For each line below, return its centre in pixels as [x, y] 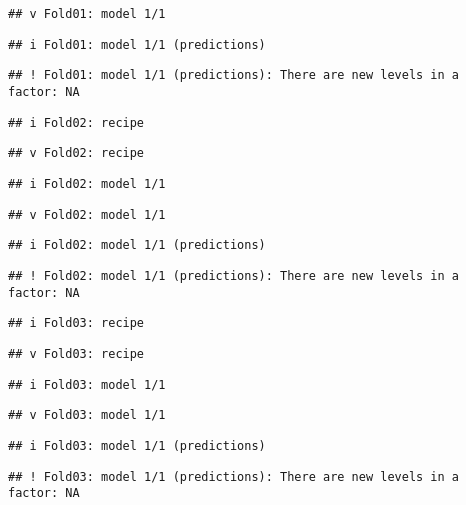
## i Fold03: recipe [76, 323]
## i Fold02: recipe [76, 122]
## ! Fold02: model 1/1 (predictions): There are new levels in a [234, 275]
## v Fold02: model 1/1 [87, 214]
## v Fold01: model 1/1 [87, 14]
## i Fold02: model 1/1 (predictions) [137, 245]
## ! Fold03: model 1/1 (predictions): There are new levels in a [234, 476]
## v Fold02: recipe [76, 153]
